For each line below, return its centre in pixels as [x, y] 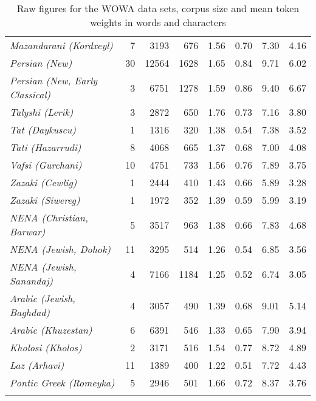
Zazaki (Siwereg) [45, 200]
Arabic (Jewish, [43, 298]
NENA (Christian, [49, 217]
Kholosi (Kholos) [46, 347]
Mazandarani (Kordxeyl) [61, 45]
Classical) [30, 94]
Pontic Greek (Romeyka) [62, 382]
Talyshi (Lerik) [42, 112]
